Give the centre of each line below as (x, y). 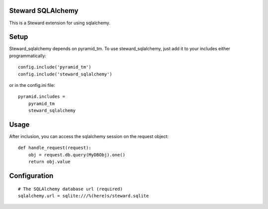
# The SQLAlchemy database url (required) (70, 189)
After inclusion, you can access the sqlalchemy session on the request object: (89, 137)
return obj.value (49, 162)
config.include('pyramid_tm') (55, 67)
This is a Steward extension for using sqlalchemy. (60, 23)
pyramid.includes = (42, 97)
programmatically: (28, 56)
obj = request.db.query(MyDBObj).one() (77, 155)
